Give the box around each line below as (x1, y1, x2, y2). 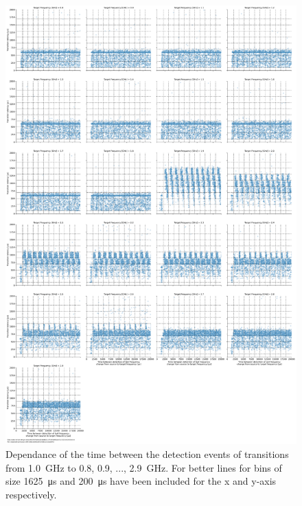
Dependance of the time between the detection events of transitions (5, 447, 289, 461)
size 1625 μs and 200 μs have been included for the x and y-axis (5, 474, 277, 488)
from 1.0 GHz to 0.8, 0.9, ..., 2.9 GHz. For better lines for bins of (5, 460, 282, 474)
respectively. (5, 487, 57, 501)
